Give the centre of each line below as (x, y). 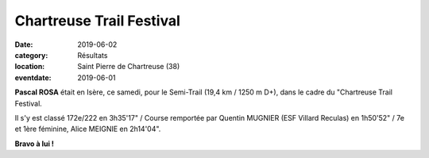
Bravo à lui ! (35, 144)
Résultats (93, 55)
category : (31, 55)
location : (30, 67)
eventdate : (33, 77)
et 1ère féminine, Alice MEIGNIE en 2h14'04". (88, 129)
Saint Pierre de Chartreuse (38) (129, 67)
